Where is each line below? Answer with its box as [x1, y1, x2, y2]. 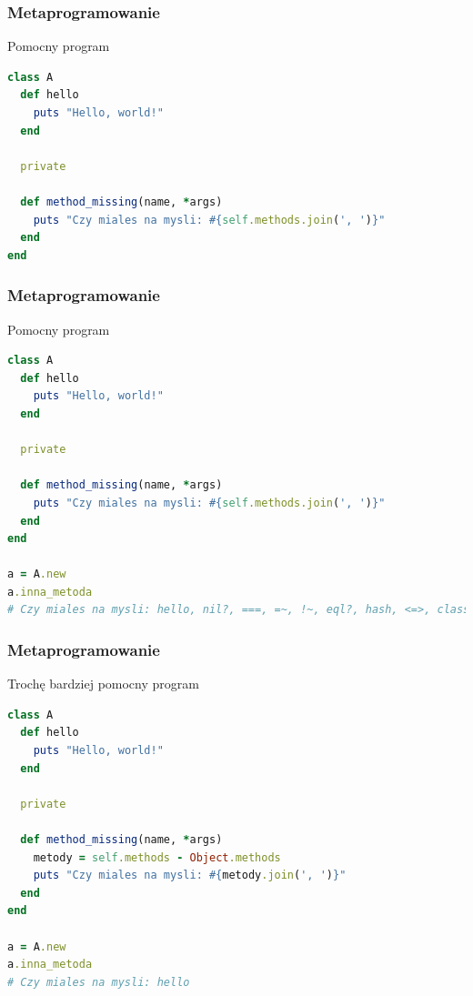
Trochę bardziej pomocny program [7, 674, 199, 693]
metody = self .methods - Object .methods [33, 850, 281, 864]
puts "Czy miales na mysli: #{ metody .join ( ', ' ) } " [33, 869, 347, 882]
